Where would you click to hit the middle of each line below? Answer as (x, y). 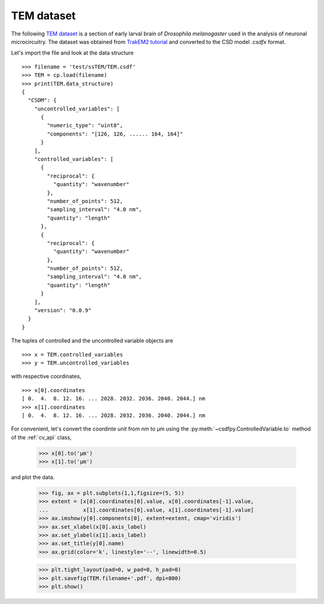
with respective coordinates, (46, 376)
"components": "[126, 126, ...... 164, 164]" (115, 134)
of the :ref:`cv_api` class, (41, 437)
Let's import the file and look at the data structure (73, 53)
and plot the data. (33, 477)
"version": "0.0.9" (63, 310)
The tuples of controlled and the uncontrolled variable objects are (92, 341)
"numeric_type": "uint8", (85, 125)
